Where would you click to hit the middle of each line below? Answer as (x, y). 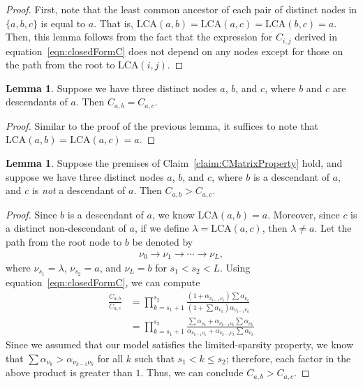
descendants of (37, 102)
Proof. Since (31, 214)
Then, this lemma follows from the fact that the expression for (139, 37)
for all (110, 358)
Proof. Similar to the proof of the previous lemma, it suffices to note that (162, 125)
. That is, (114, 23)
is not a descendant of (79, 190)
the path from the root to (60, 65)
